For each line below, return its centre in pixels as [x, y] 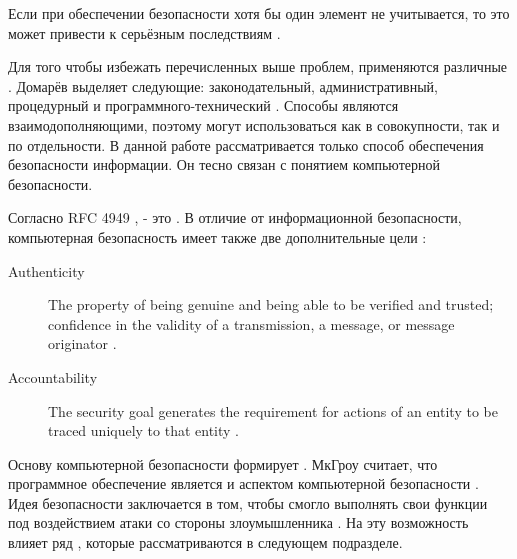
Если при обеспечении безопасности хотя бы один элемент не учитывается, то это [259, 13]
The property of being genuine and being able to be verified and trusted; [271, 304]
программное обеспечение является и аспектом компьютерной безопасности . [243, 483]
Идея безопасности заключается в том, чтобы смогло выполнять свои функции [248, 502]
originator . [82, 343]
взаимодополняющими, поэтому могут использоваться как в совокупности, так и [254, 124]
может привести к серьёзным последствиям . [144, 32]
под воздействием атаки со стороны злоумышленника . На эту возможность [238, 522]
